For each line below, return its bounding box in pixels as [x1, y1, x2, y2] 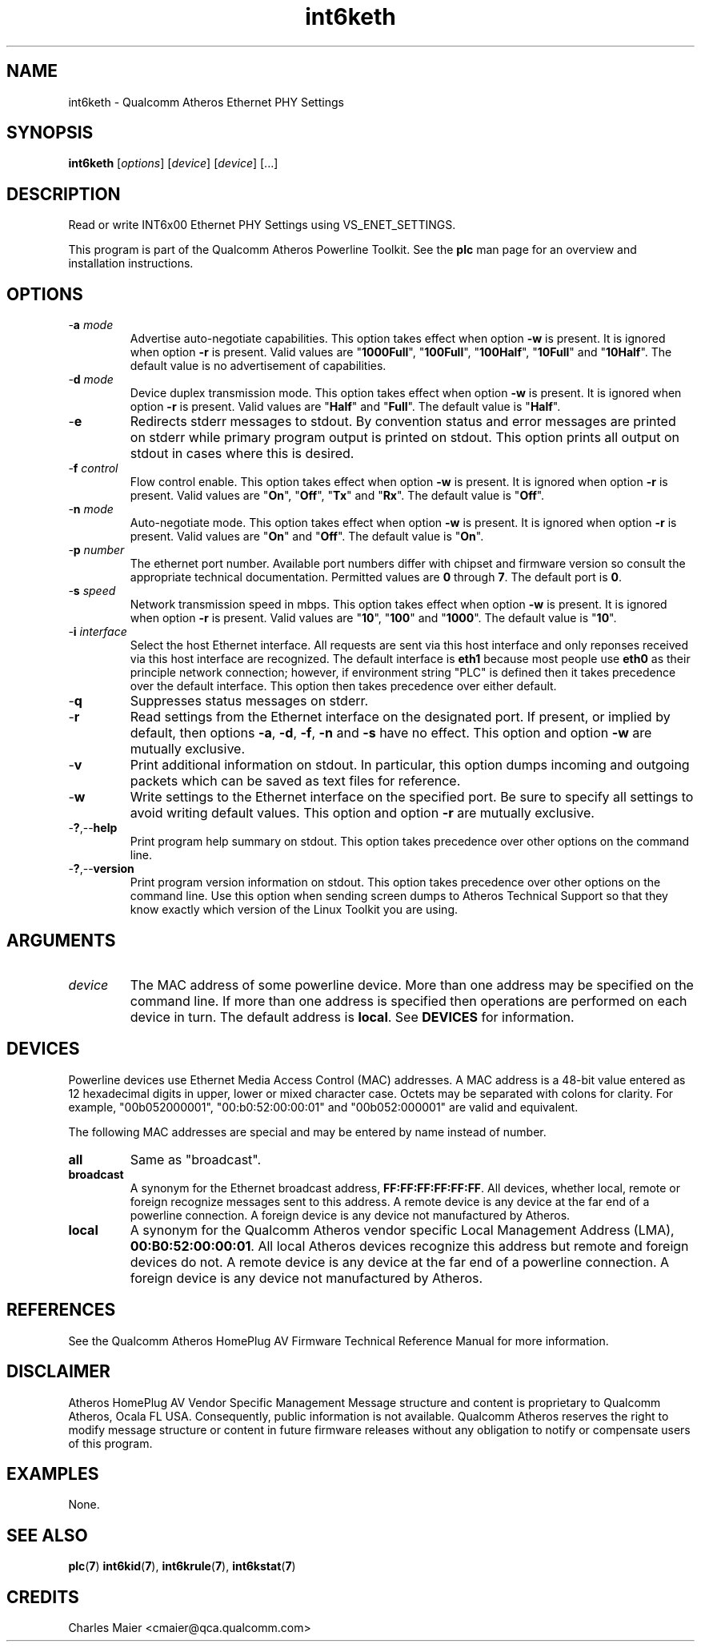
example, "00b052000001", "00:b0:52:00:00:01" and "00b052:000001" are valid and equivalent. [68, 1099, 579, 1114]
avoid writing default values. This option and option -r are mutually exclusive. [130, 805, 595, 822]
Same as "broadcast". [130, 1151, 262, 1168]
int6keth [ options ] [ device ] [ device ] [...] [68, 156, 278, 171]
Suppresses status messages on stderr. [130, 693, 369, 709]
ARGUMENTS [6, 930, 116, 951]
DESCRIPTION [6, 183, 121, 204]
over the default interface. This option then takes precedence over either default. [130, 679, 557, 693]
